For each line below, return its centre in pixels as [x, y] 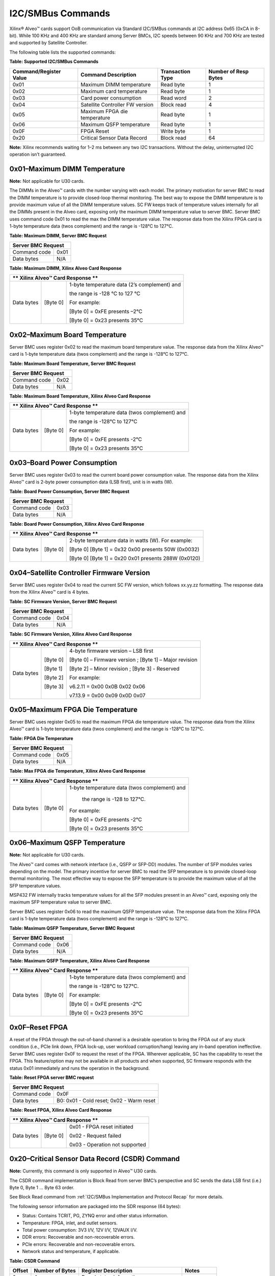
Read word [174, 98]
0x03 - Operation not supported [107, 1144]
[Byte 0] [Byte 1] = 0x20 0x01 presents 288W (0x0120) [135, 558]
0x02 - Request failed [95, 1136]
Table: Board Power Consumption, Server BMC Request [70, 491]
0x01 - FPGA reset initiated [101, 1126]
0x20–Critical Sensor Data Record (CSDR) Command [95, 1159]
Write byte [173, 131]
